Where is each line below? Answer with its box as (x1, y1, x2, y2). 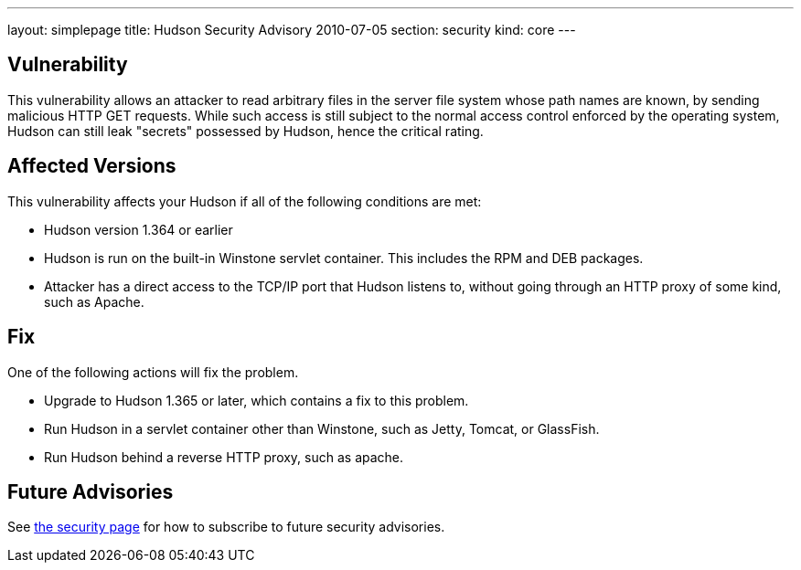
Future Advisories (7, 480, 174, 503)
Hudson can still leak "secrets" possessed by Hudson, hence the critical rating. (7, 122, 484, 139)
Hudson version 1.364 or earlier (44, 221, 233, 237)
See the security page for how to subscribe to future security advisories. (7, 519, 445, 535)
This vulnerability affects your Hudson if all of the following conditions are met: (7, 193, 482, 209)
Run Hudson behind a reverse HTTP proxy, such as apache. (44, 449, 404, 465)
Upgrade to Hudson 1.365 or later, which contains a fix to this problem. (44, 392, 469, 408)
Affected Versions (7, 154, 176, 178)
